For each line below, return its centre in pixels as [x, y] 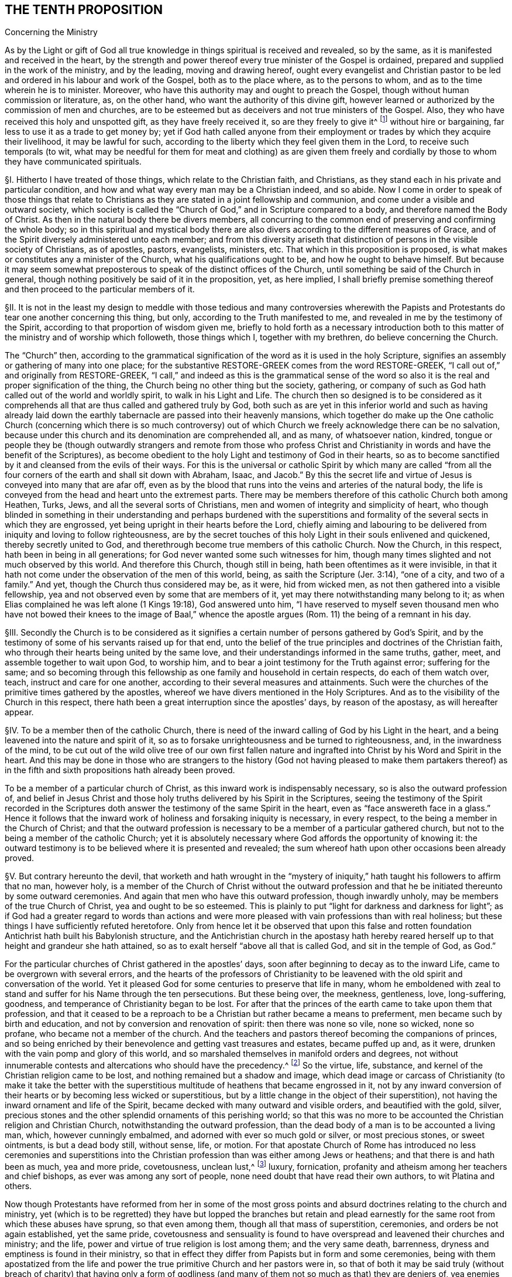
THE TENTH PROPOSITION [84, 10]
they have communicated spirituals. [73, 162]
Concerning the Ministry [51, 32]
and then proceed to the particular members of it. [100, 289]
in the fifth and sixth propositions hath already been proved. [120, 770]
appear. [19, 712]
